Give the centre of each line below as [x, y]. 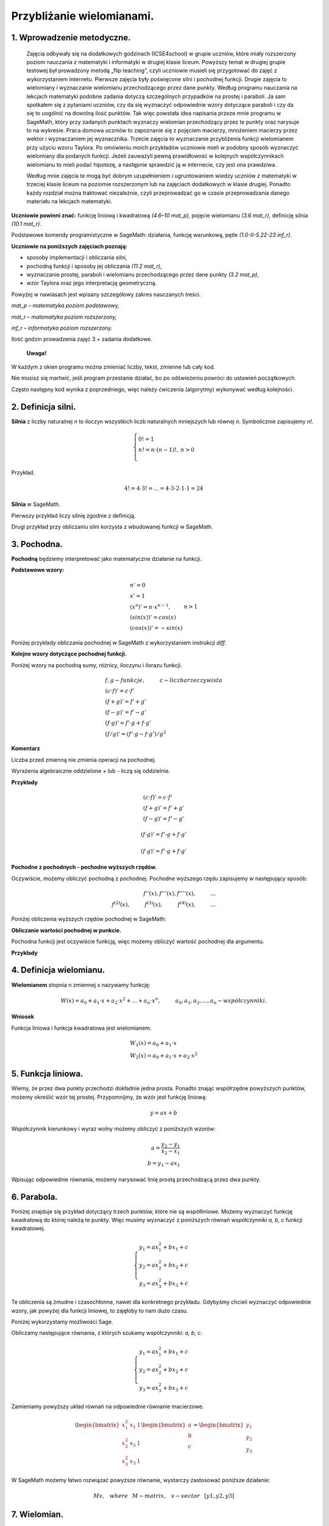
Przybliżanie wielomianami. [83, 16]
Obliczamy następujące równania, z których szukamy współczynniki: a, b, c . [107, 1333]
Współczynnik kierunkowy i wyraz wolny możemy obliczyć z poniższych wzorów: [113, 1129]
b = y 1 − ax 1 [164, 1164]
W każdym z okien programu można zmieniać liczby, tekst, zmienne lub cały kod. [113, 367]
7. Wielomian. [37, 1515]
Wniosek [23, 1017]
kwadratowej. [28, 1228]
